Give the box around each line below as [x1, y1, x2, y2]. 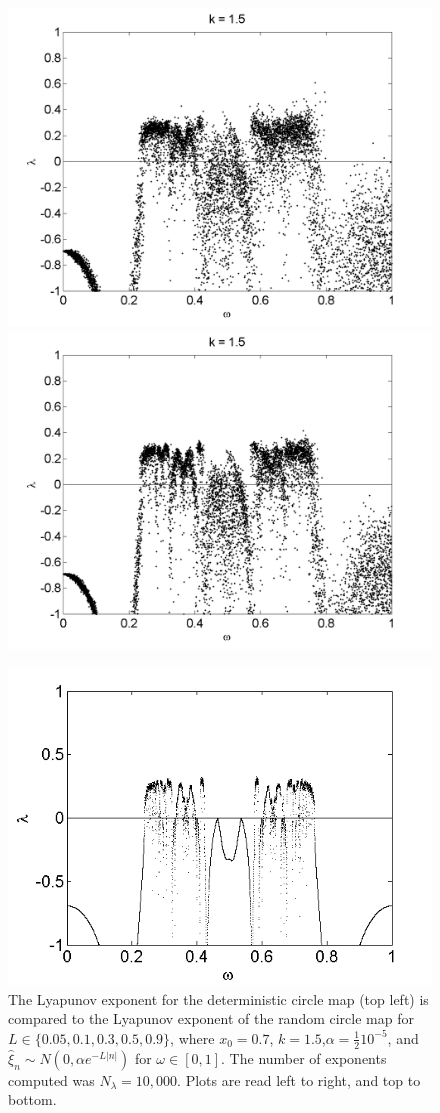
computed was [8, 1069, 95, 1090]
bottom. [8, 1089, 57, 1110]
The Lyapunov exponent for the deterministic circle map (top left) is [8, 988, 429, 1009]
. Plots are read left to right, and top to [177, 1069, 421, 1090]
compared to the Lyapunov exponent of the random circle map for [8, 1008, 414, 1029]
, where [170, 1027, 215, 1048]
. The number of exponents [221, 1047, 387, 1068]
